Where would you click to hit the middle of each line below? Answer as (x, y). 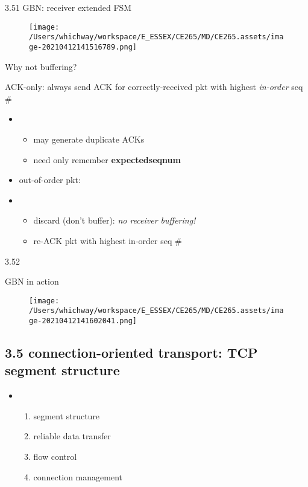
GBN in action (32, 281)
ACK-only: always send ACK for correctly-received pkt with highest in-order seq (154, 87)
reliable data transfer (72, 436)
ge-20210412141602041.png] (83, 321)
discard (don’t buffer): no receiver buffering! (115, 220)
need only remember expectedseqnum (107, 159)
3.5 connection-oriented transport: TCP (131, 353)
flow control (55, 456)
